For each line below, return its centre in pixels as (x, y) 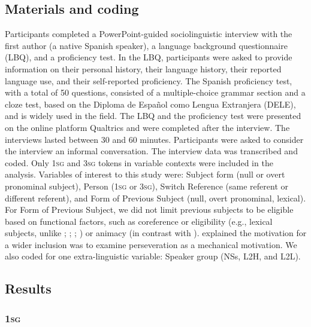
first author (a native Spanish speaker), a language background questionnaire (146, 45)
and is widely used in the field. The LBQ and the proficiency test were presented (153, 116)
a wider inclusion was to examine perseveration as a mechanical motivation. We (151, 244)
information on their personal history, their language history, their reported (143, 68)
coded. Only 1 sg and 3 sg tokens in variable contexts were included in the (139, 162)
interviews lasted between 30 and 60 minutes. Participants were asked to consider (154, 139)
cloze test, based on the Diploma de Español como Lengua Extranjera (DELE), (150, 104)
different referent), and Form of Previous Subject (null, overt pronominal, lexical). (155, 198)
